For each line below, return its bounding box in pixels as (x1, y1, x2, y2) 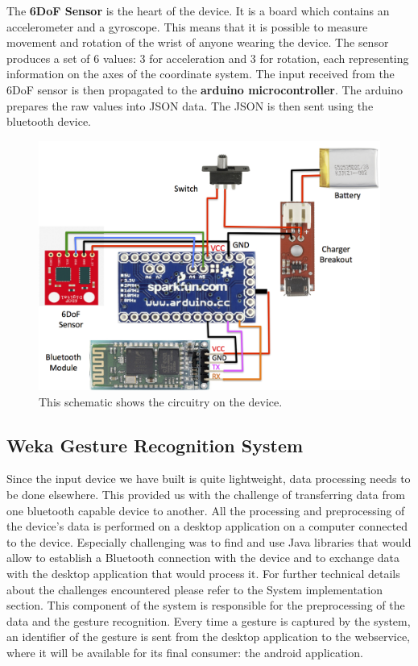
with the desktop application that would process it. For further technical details (6, 565, 400, 581)
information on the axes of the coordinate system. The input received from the (6, 65, 395, 82)
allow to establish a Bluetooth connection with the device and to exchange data (6, 549, 399, 566)
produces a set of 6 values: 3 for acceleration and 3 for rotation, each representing (6, 49, 409, 66)
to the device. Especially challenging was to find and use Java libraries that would (6, 533, 412, 550)
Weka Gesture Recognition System (6, 432, 304, 457)
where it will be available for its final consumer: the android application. (6, 643, 363, 660)
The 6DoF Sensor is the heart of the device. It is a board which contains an (6, 2, 390, 19)
